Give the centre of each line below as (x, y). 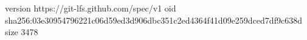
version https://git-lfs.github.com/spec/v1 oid (91, 8)
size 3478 (22, 32)
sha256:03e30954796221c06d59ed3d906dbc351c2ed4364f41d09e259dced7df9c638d (153, 20)
